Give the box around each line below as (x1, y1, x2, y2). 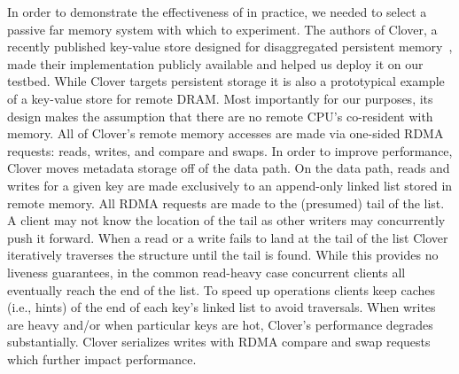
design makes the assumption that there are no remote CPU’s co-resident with (7, 106, 433, 125)
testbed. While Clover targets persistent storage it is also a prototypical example (7, 72, 445, 90)
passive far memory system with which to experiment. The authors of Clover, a (7, 19, 438, 38)
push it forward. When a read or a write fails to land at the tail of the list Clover (7, 228, 448, 246)
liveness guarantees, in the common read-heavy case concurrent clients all (7, 262, 406, 281)
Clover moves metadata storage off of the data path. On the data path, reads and (7, 159, 450, 177)
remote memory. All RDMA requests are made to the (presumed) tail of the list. (7, 193, 445, 212)
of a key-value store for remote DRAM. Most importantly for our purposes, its (7, 89, 433, 107)
